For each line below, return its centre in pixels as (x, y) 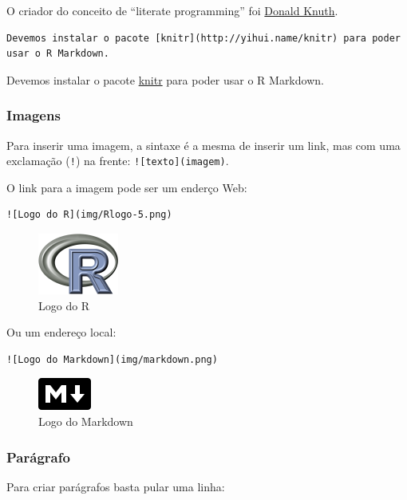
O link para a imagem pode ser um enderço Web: (127, 187)
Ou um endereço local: (61, 332)
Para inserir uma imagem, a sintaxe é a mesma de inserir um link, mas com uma (203, 145)
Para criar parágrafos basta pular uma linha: (116, 486)
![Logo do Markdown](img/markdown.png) (112, 359)
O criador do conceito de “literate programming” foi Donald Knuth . (172, 10)
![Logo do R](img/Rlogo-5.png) (89, 215)
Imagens (34, 115)
